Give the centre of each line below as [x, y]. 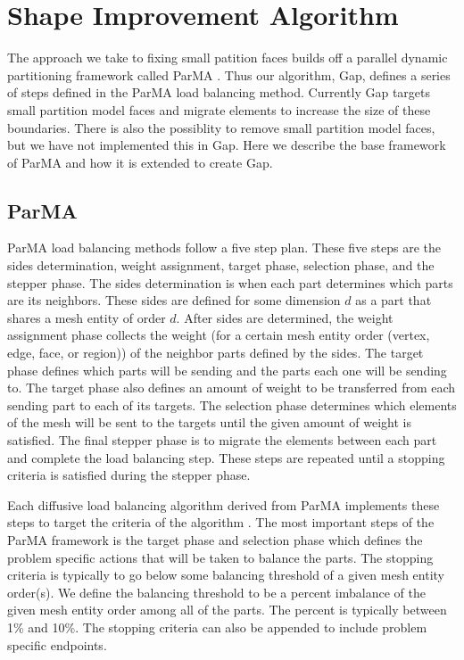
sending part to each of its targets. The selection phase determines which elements [232, 404]
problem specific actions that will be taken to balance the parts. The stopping [220, 557]
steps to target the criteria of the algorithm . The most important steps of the [221, 522]
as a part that [394, 300]
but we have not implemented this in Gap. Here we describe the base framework [227, 145]
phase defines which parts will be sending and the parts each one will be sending [227, 370]
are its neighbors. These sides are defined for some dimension [174, 300]
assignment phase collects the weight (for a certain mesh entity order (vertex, [219, 335]
